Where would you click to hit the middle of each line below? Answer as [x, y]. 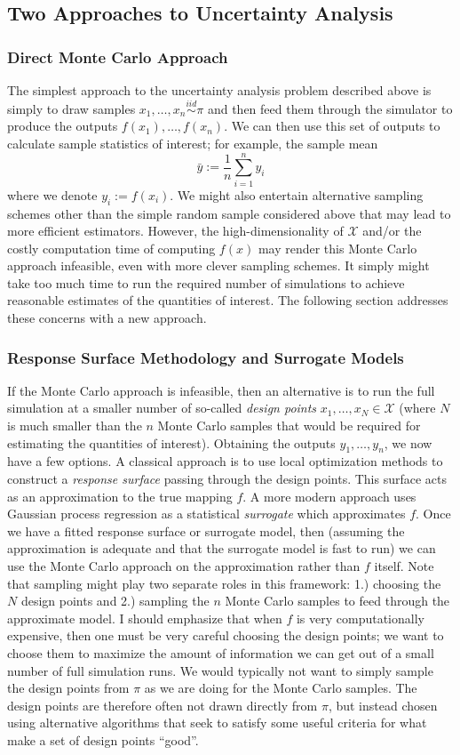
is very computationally [360, 618]
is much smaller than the [75, 426]
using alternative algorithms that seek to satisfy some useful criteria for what [217, 723]
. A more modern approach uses [329, 496]
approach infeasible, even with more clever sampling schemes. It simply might [218, 265]
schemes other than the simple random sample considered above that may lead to [229, 213]
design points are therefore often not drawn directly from [163, 705]
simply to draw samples [71, 108]
